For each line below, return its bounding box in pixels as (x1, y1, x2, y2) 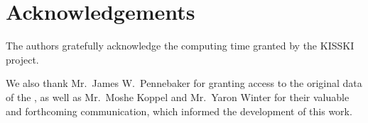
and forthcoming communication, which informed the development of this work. (6, 103, 352, 118)
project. (6, 52, 39, 66)
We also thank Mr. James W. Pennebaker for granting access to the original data (6, 76, 362, 90)
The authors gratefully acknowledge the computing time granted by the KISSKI (6, 38, 355, 53)
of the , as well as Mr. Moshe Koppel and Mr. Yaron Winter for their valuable (6, 89, 350, 104)
